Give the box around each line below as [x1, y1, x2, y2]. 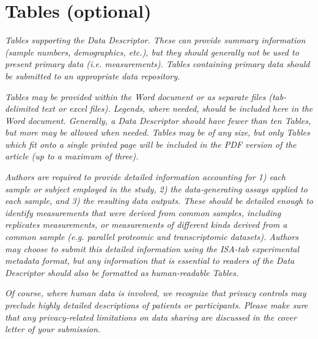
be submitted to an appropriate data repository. [5, 69, 180, 82]
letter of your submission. [5, 323, 101, 335]
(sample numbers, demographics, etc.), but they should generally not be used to [5, 45, 299, 58]
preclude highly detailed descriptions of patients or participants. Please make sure [5, 299, 308, 311]
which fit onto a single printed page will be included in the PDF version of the [5, 137, 297, 150]
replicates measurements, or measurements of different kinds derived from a [5, 218, 287, 231]
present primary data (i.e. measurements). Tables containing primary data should [5, 57, 310, 70]
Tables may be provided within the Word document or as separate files [5, 90, 266, 103]
